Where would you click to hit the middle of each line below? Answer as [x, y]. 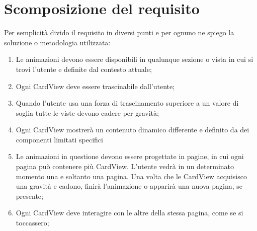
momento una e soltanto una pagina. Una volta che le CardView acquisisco [131, 176]
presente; [29, 196]
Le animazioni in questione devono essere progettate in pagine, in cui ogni [130, 156]
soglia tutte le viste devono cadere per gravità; [87, 112]
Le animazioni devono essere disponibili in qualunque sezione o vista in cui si [135, 59]
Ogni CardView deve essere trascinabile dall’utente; [95, 86]
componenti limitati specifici [59, 139]
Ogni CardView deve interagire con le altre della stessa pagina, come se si [130, 213]
